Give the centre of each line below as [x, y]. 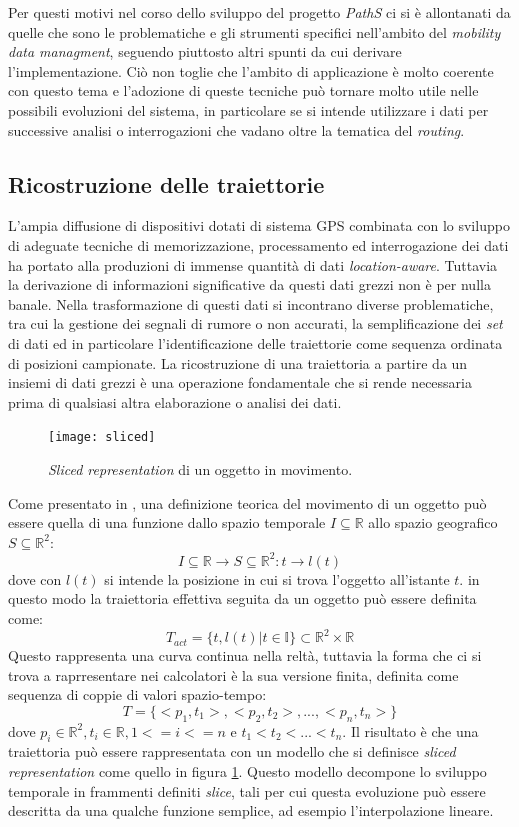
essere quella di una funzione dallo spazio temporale [167, 522]
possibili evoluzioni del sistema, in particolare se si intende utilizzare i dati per [248, 109]
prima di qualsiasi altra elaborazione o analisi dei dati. [175, 401]
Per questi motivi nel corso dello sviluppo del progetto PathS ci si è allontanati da [259, 12]
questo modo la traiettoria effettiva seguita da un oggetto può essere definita [242, 598]
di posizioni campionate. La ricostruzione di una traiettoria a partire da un [238, 362]
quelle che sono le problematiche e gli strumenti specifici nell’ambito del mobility [254, 31]
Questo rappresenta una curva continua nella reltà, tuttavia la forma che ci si [245, 655]
